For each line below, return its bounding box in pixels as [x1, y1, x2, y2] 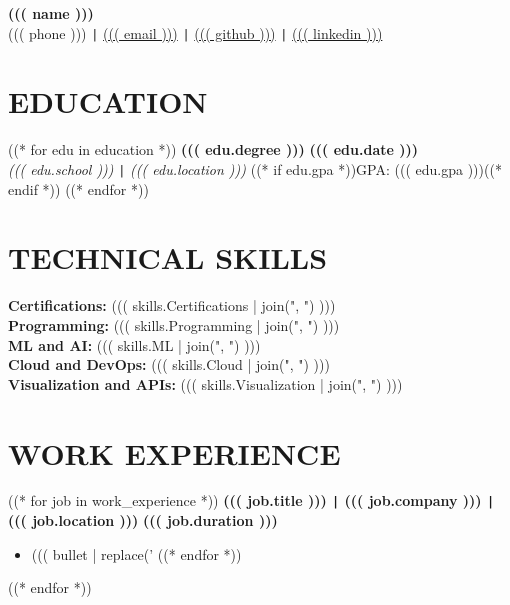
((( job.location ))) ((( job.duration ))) [8, 510, 278, 531]
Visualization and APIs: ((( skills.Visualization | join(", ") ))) [8, 373, 403, 394]
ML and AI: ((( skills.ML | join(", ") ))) [8, 334, 261, 355]
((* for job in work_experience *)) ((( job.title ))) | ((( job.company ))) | [8, 490, 495, 511]
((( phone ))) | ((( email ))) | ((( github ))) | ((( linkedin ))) [8, 22, 383, 43]
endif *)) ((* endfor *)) [8, 178, 149, 199]
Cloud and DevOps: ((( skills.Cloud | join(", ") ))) [8, 354, 330, 375]
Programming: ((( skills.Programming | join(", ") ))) [8, 314, 340, 335]
